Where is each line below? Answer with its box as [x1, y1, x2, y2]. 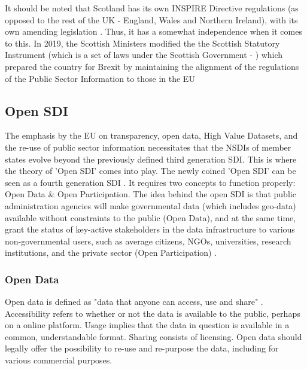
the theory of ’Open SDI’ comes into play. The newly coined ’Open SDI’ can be [5, 164, 296, 177]
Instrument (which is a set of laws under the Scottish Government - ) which [5, 48, 283, 61]
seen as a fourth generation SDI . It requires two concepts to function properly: [5, 176, 296, 188]
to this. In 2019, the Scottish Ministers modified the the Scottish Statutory [5, 36, 280, 49]
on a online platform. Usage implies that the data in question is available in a [5, 319, 290, 331]
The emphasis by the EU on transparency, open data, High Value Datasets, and [5, 129, 298, 142]
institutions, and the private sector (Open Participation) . [5, 246, 217, 259]
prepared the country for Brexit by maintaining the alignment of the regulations [5, 60, 299, 72]
